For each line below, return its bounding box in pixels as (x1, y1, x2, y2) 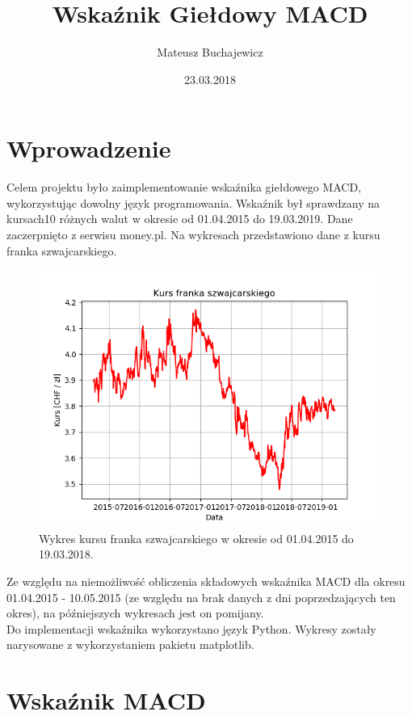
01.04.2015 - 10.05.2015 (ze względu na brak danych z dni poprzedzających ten (6, 588, 396, 605)
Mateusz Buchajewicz (157, 44, 263, 61)
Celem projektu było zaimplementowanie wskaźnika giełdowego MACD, (6, 179, 362, 196)
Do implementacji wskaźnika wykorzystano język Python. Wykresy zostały (6, 620, 376, 637)
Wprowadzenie (6, 132, 171, 165)
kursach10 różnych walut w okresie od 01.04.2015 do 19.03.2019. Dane (6, 210, 353, 227)
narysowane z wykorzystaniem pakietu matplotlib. (6, 636, 254, 653)
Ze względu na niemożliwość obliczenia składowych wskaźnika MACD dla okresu (6, 573, 406, 589)
